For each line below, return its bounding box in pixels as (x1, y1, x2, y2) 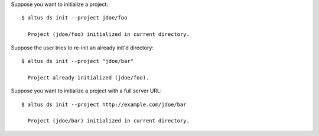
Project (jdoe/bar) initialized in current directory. (27, 118, 190, 124)
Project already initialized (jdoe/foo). (27, 74, 149, 81)
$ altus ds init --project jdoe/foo (21, 15, 128, 21)
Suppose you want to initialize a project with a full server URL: (11, 87, 162, 94)
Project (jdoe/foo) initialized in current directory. (27, 31, 190, 38)
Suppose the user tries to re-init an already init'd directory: (11, 44, 154, 51)
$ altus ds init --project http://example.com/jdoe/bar (21, 101, 187, 108)
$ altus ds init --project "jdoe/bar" (21, 58, 134, 64)
